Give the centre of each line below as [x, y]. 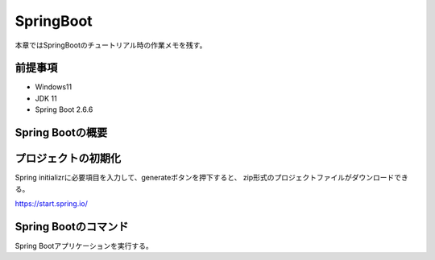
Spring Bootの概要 [61, 133]
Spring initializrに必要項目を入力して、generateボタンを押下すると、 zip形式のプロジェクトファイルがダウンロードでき [211, 178]
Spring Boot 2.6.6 [64, 109]
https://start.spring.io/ [52, 203]
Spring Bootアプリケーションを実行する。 [84, 246]
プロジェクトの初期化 [68, 158]
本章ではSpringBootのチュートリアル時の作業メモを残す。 [111, 45]
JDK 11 [46, 98]
